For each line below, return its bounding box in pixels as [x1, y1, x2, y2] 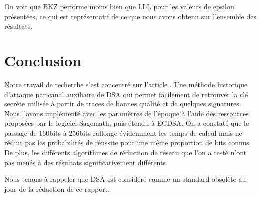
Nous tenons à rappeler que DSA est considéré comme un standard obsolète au [4, 174, 246, 184]
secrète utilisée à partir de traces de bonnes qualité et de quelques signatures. [4, 98, 241, 109]
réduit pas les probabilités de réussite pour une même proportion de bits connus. [4, 137, 251, 148]
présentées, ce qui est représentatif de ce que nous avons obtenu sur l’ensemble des [4, 11, 256, 21]
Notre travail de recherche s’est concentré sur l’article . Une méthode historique [4, 79, 248, 89]
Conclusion [4, 50, 82, 70]
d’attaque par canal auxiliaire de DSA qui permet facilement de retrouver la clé [4, 89, 248, 99]
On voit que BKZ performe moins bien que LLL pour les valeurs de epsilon [4, 1, 234, 11]
